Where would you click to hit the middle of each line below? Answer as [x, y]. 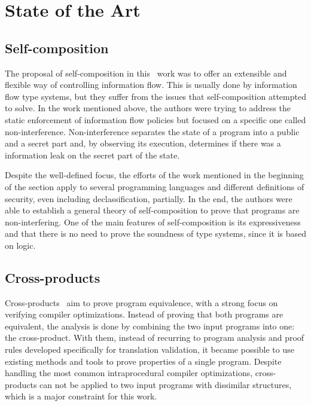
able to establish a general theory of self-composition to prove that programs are [152, 210]
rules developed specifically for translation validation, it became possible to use [150, 349]
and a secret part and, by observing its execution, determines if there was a [143, 143]
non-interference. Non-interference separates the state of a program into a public [152, 131]
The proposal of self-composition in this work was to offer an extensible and [146, 73]
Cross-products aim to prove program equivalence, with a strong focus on [141, 302]
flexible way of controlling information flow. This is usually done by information [151, 85]
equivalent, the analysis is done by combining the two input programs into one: [150, 326]
